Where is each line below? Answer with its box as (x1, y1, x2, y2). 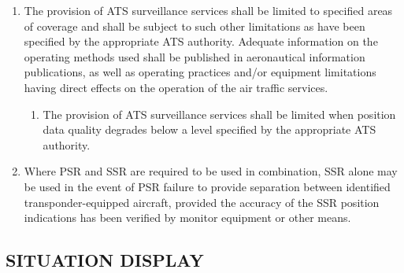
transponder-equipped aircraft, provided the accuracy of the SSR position (24, 194, 380, 210)
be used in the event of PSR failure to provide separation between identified (24, 178, 391, 194)
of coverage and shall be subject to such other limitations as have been (24, 17, 365, 34)
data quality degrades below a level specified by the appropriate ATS (43, 121, 376, 138)
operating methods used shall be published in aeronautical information (24, 48, 365, 65)
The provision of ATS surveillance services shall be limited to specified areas (24, 2, 393, 18)
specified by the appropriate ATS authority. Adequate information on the (24, 33, 378, 50)
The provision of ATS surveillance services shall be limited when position (43, 105, 396, 122)
